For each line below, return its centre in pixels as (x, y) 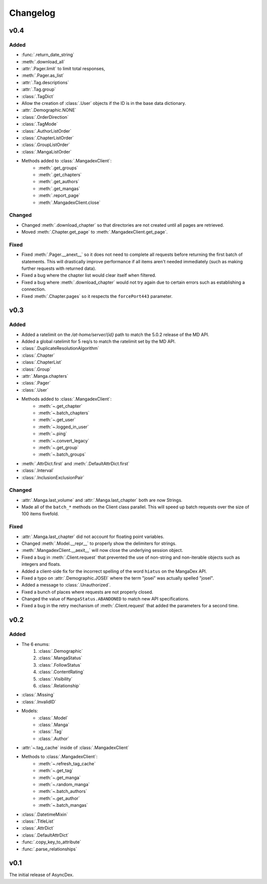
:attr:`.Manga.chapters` (45, 376)
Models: (30, 711)
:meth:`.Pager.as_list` (43, 75)
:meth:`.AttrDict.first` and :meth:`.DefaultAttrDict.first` (75, 463)
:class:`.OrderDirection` (45, 117)
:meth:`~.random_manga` (64, 785)
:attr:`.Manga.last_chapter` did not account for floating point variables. (93, 537)
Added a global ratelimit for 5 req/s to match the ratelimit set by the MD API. (99, 342)
